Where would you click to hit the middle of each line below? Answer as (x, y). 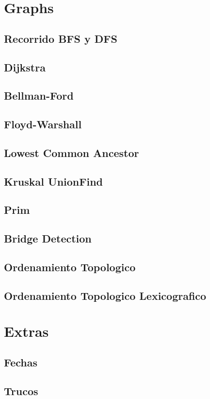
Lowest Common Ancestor (72, 152)
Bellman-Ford (39, 95)
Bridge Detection (48, 238)
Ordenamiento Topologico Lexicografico (105, 295)
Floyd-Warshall (43, 124)
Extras (26, 331)
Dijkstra (25, 67)
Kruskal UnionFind (53, 181)
